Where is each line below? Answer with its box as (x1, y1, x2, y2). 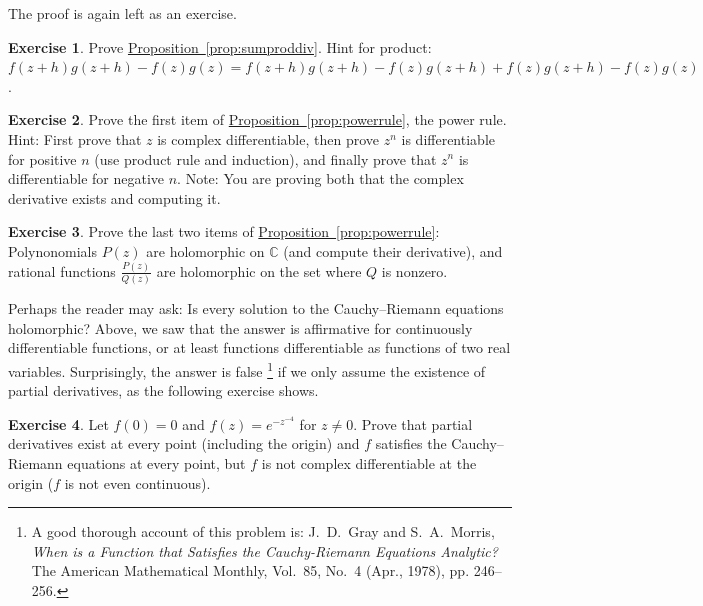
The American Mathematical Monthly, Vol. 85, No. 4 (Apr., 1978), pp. (31, 560, 470, 581)
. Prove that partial (353, 413, 473, 434)
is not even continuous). (64, 472, 211, 493)
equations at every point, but (67, 452, 246, 473)
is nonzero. (381, 260, 448, 281)
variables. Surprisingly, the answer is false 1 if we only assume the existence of (8, 357, 486, 381)
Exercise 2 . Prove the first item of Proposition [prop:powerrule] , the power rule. (8, 109, 507, 130)
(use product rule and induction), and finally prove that (94, 148, 437, 169)
